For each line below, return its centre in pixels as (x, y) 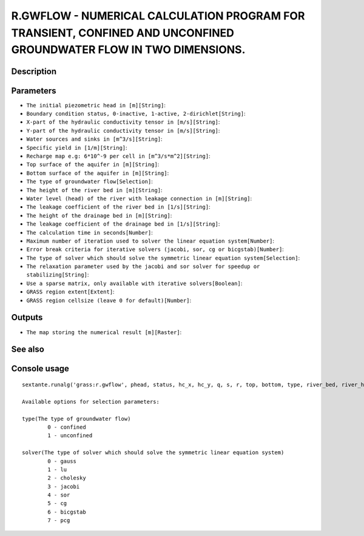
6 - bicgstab (67, 512)
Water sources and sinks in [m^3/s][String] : (95, 139)
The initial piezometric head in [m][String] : (96, 105)
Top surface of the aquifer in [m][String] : (93, 164)
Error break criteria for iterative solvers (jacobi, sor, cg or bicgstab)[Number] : (155, 249)
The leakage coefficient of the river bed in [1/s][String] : (118, 207)
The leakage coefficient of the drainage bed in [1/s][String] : (123, 224)
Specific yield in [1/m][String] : (77, 147)
